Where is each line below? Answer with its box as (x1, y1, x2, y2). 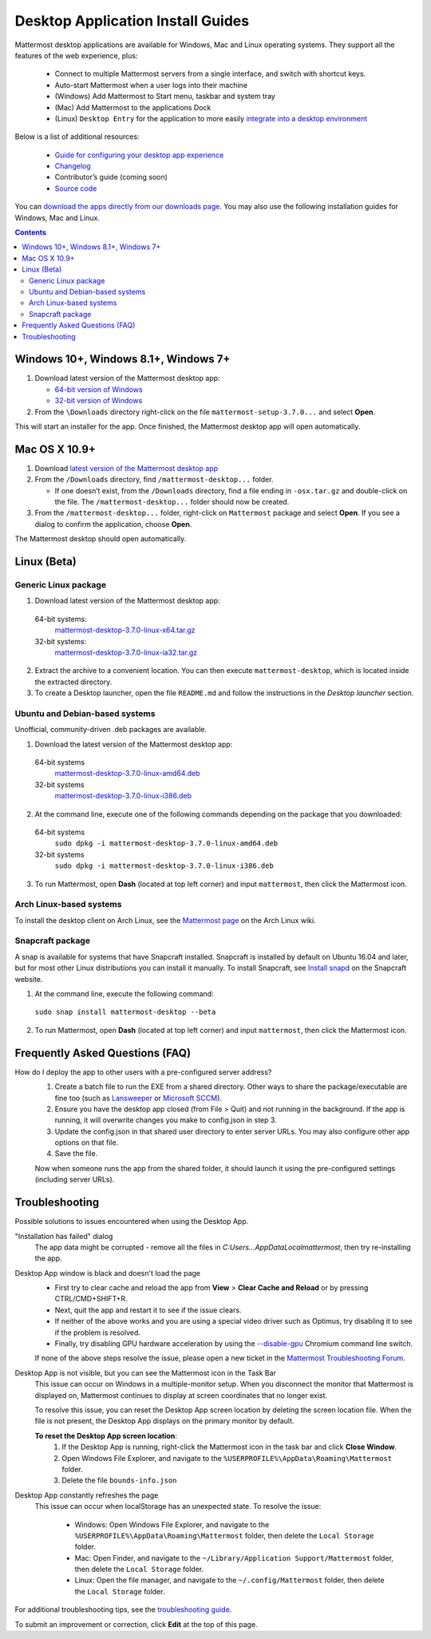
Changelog (54, 161, 91, 171)
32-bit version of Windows (54, 396, 143, 406)
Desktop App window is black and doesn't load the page (14, 1268, 201, 1277)
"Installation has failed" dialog (14, 1231, 113, 1241)
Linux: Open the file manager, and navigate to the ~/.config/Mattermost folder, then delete (74, 1575, 385, 1585)
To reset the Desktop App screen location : (34, 1431, 177, 1440)
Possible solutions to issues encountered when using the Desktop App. (14, 1217, 249, 1226)
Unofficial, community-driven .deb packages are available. (14, 725, 208, 734)
